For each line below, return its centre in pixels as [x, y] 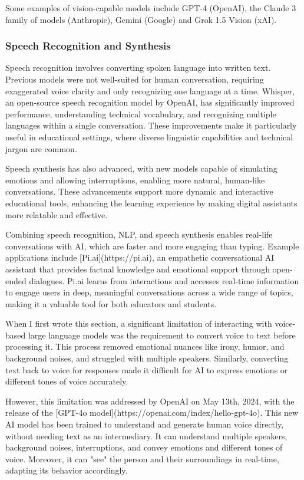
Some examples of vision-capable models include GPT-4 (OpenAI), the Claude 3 [151, 8]
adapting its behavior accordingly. [67, 470]
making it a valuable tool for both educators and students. [111, 303]
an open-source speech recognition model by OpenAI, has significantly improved [150, 102]
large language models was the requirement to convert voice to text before [162, 335]
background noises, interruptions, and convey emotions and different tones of [144, 447]
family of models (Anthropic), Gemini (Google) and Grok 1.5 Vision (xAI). [141, 19]
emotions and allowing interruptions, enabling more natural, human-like [135, 180]
